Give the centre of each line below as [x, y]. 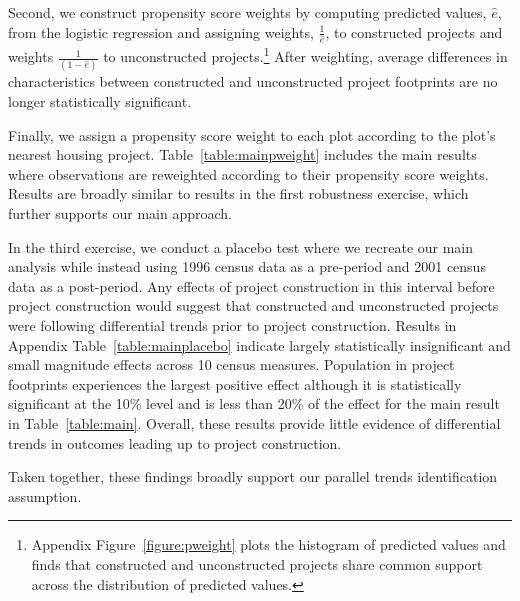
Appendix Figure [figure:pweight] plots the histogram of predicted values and [268, 544]
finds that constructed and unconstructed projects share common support [257, 563]
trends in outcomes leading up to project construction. [175, 442]
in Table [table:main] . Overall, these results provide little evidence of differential [254, 422]
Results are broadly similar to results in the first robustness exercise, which [238, 193]
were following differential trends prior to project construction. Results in [232, 324]
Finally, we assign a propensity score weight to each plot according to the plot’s [252, 134]
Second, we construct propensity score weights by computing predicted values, [247, 12]
